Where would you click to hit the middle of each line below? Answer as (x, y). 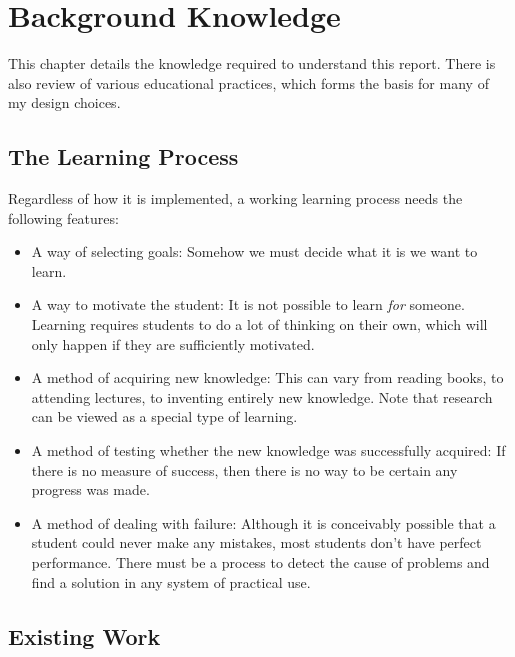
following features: (63, 217)
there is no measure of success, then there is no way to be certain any (244, 469)
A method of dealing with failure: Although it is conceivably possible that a (263, 522)
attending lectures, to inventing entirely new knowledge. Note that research (262, 396)
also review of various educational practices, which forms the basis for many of (248, 82)
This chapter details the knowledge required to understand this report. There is (252, 63)
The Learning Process (123, 156)
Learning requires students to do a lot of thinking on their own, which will (259, 324)
